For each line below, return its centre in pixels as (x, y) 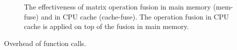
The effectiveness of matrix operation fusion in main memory (117, 6)
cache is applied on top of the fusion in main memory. (106, 26)
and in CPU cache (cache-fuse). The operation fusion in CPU (135, 16)
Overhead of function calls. (45, 43)
